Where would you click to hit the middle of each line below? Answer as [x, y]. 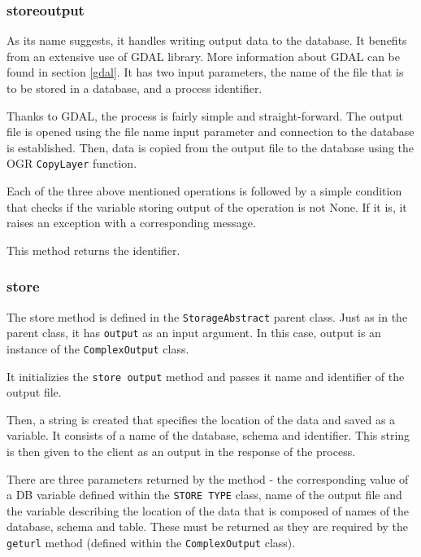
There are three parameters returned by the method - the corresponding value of [208, 478]
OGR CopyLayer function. [72, 163]
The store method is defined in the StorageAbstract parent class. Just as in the [207, 316]
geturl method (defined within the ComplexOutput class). [151, 543]
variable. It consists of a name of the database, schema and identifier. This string [208, 435]
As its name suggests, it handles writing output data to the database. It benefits [207, 40]
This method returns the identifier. [93, 250]
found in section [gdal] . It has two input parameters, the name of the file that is [205, 72]
